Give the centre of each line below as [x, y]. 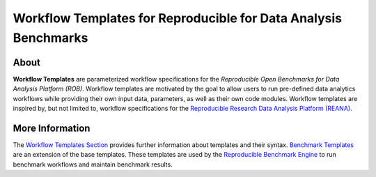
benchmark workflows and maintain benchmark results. [93, 164]
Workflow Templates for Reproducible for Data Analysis [178, 18]
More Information [52, 128]
